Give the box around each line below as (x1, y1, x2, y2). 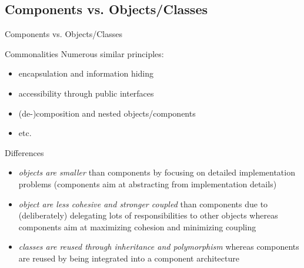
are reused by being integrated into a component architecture (18, 252, 239, 264)
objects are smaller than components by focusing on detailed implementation (18, 166, 295, 178)
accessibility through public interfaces (18, 87, 154, 99)
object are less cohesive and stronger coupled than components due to (18, 197, 268, 210)
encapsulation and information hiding (18, 67, 154, 80)
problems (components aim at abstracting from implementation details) (18, 177, 277, 190)
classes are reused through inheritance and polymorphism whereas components (18, 240, 299, 253)
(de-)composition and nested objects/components (18, 107, 196, 119)
